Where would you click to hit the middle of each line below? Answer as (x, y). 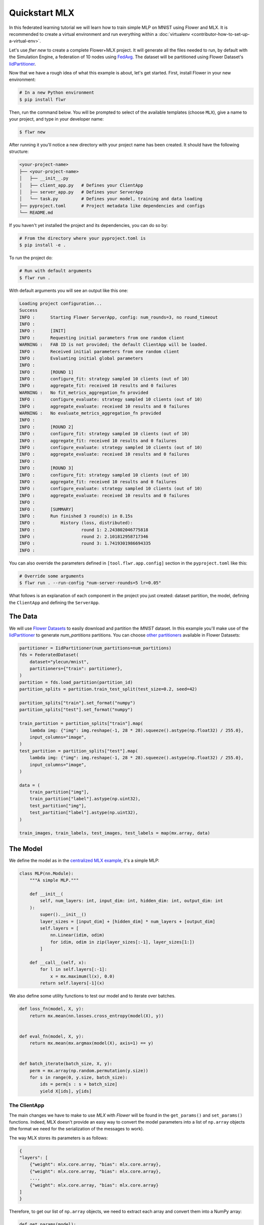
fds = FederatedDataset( (49, 655)
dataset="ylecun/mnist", (59, 662)
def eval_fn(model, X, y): (52, 1036)
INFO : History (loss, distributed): (76, 523)
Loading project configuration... (61, 303)
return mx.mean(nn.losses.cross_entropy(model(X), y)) (97, 1016)
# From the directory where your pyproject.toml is (83, 238)
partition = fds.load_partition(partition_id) (76, 682)
